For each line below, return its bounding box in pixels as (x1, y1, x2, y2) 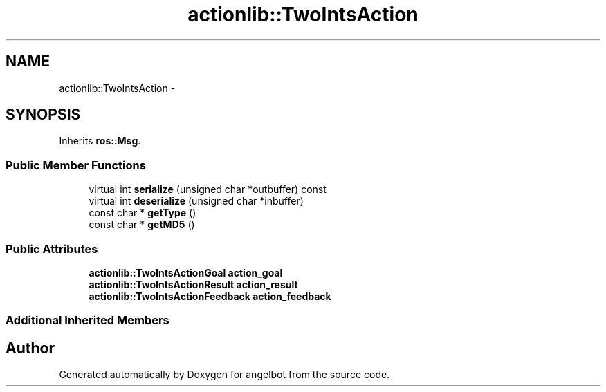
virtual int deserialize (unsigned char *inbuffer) (89, 195, 304, 207)
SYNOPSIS (6, 106, 81, 124)
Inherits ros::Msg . (59, 135, 141, 147)
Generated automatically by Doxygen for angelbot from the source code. (59, 368, 390, 381)
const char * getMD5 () (89, 218, 195, 231)
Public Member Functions (6, 158, 146, 172)
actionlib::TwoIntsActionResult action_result (89, 278, 298, 290)
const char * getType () (89, 207, 196, 219)
